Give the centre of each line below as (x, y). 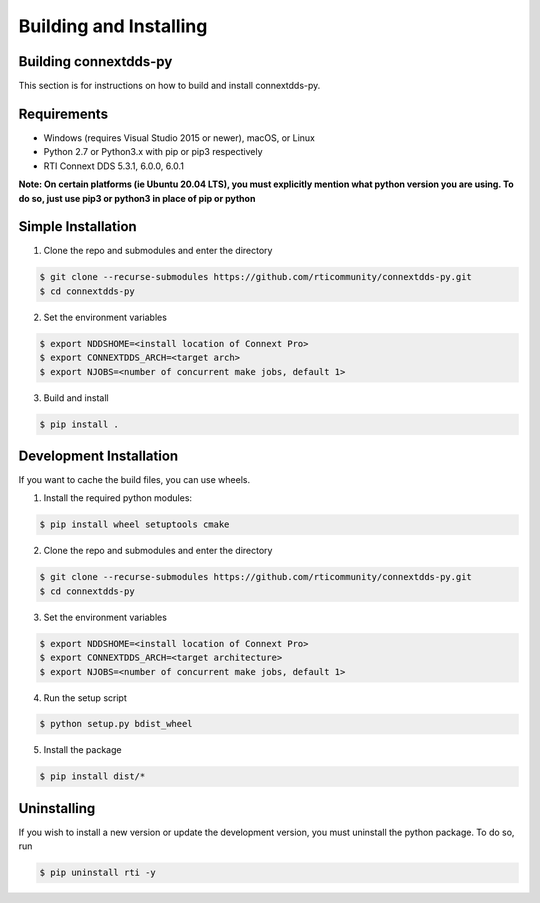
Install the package (82, 750)
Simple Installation (77, 226)
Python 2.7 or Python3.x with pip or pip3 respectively (153, 152)
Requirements (63, 113)
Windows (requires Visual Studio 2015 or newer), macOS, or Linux (179, 137)
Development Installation (98, 455)
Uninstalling (57, 808)
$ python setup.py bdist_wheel (116, 724)
